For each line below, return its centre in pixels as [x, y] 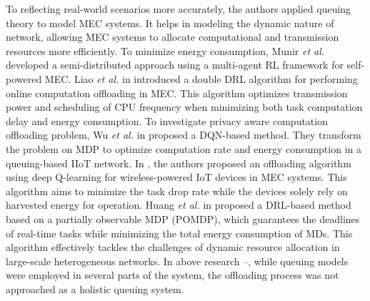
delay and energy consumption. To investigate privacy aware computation [167, 120]
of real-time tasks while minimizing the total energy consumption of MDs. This [179, 233]
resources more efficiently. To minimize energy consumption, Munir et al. [165, 50]
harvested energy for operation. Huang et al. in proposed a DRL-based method [179, 205]
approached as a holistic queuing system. [95, 288]
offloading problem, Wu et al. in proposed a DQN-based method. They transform [184, 135]
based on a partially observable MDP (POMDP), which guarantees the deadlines [183, 218]
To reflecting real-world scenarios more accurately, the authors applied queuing [179, 9]
